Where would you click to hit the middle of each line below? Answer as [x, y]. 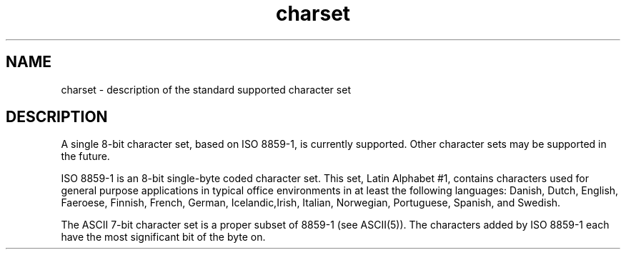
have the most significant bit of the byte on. [163, 237]
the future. [85, 156]
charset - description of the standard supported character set [206, 89]
